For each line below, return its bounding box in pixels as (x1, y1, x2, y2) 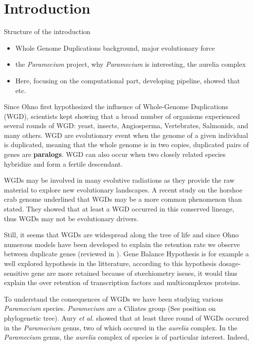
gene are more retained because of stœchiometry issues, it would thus (31, 268, 237, 278)
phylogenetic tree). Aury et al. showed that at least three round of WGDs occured (4, 312, 249, 323)
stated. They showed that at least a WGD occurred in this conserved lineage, (4, 204, 235, 214)
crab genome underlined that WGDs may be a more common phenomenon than (4, 194, 242, 204)
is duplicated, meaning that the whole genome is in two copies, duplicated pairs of (4, 139, 249, 150)
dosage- (218, 258, 241, 268)
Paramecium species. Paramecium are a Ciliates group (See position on (4, 303, 216, 313)
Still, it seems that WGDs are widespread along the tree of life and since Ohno (4, 230, 239, 240)
